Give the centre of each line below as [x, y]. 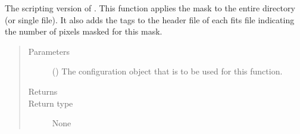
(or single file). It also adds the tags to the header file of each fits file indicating [150, 19]
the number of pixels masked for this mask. [84, 31]
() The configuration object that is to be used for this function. [167, 71]
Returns [43, 91]
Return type [51, 103]
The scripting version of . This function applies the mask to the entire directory [150, 8]
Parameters [49, 51]
